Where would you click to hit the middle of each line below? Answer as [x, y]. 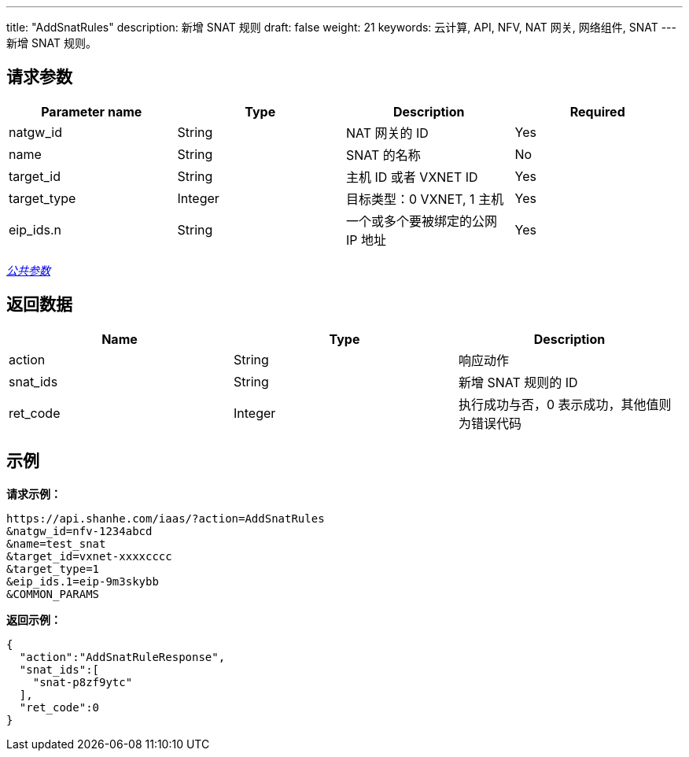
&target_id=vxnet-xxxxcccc [89, 556]
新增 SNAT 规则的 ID [518, 382]
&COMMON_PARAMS [53, 594]
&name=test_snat [56, 543]
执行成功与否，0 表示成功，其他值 [558, 404]
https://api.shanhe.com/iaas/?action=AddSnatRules [166, 518]
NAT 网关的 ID [387, 133]
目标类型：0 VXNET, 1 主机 [425, 199]
